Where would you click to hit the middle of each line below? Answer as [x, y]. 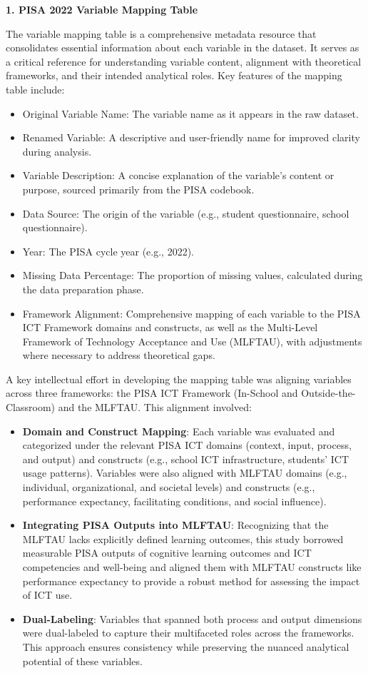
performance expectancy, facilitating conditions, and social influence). [174, 501]
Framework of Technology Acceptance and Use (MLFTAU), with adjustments [192, 341]
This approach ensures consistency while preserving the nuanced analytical [186, 646]
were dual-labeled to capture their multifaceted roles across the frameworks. [188, 633]
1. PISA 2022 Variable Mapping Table [102, 9]
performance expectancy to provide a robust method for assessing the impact [191, 581]
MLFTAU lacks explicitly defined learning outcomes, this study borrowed [183, 538]
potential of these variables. [82, 661]
